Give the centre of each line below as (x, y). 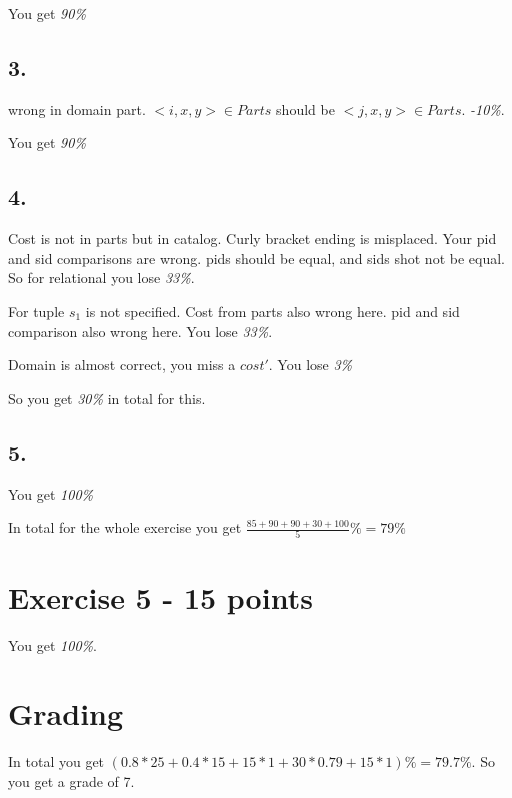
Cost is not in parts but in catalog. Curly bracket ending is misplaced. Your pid (252, 238)
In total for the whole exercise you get (125, 527)
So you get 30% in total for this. (107, 397)
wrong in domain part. (77, 108)
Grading (66, 713)
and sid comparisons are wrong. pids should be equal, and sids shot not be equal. (256, 257)
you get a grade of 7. (71, 780)
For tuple (36, 310)
